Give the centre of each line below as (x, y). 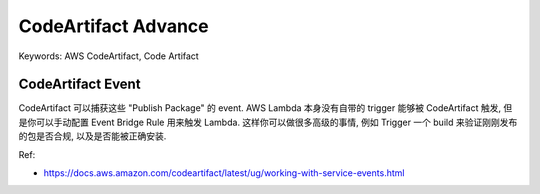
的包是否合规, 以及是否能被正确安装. (92, 136)
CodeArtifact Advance (113, 26)
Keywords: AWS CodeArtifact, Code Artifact (108, 56)
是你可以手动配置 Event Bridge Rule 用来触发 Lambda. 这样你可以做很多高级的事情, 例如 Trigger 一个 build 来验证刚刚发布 (268, 122)
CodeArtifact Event (79, 84)
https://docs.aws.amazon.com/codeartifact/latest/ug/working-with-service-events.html (224, 173)
